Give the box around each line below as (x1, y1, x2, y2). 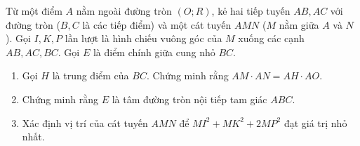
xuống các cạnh (238, 31, 305, 46)
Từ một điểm (6, 4, 62, 18)
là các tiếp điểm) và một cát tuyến (82, 17, 232, 32)
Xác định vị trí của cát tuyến (22, 115, 148, 130)
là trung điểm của (52, 68, 129, 83)
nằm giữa (279, 17, 319, 32)
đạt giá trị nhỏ (284, 115, 347, 130)
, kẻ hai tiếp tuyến (211, 4, 291, 18)
